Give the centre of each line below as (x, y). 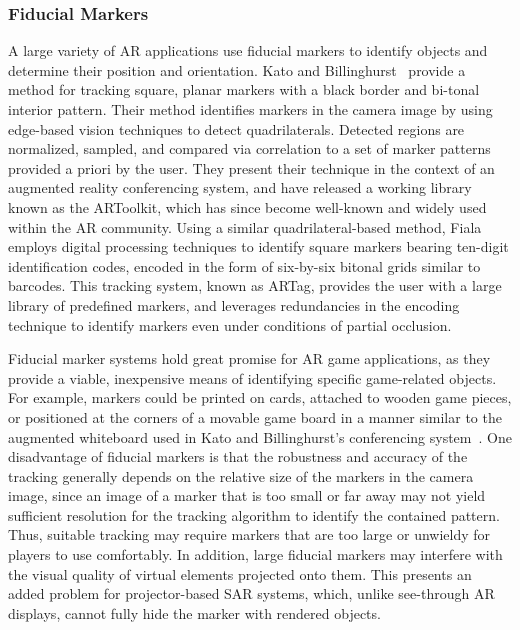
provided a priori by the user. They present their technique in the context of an (251, 167)
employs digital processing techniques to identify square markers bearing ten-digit (258, 246)
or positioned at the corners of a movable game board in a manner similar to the (255, 416)
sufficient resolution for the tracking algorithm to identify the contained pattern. (254, 514)
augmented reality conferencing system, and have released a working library (240, 187)
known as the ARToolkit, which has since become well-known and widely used (247, 206)
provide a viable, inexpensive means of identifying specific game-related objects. (252, 377)
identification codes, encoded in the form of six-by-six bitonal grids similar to (244, 265)
